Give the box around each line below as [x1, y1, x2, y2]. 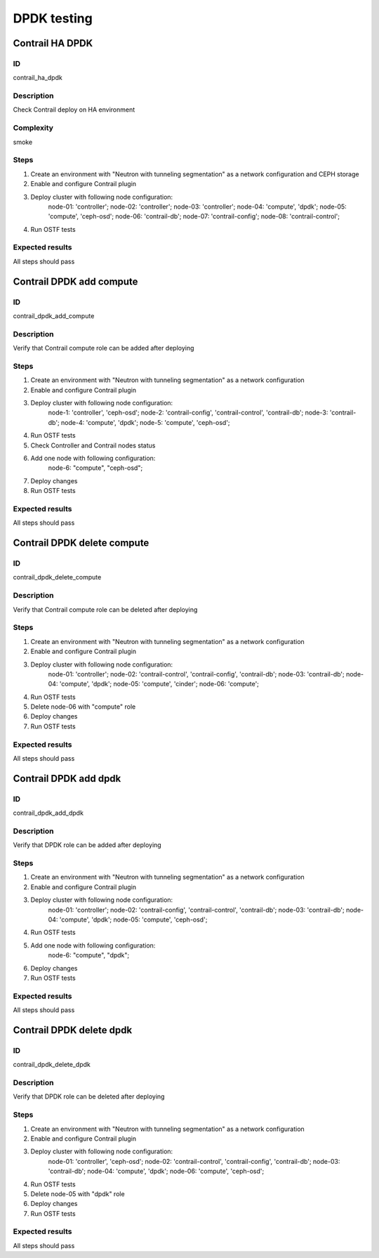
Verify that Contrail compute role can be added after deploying [13, 344, 194, 353]
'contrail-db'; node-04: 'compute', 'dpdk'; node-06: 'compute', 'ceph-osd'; [48, 1167, 265, 1176]
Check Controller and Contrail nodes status [30, 441, 156, 450]
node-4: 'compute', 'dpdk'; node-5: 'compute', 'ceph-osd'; [60, 418, 231, 426]
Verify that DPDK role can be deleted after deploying [13, 1092, 165, 1101]
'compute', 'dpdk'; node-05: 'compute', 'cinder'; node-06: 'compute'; [59, 680, 260, 688]
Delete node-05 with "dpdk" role [30, 1189, 126, 1198]
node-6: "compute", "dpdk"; [48, 951, 130, 959]
